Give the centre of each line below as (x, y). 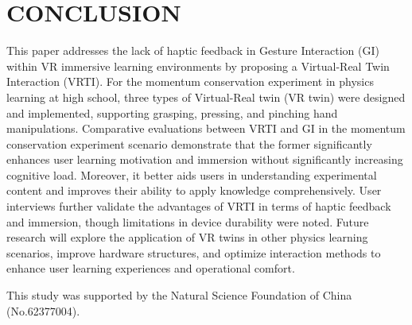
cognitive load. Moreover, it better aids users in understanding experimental (192, 174)
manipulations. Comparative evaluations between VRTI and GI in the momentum (206, 128)
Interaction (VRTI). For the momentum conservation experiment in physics (190, 81)
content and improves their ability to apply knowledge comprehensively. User (194, 190)
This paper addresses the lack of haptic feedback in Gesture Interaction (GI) (193, 50)
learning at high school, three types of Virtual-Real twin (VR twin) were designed (206, 97)
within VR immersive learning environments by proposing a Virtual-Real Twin (198, 66)
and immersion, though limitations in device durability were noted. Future (188, 221)
